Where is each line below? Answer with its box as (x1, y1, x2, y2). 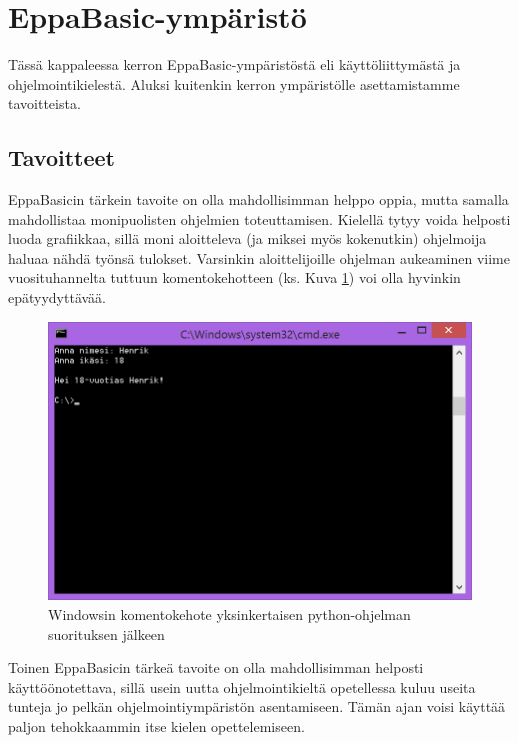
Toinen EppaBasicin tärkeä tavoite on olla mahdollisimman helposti (8, 657, 424, 678)
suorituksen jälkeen (48, 623, 165, 644)
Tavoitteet (8, 142, 115, 173)
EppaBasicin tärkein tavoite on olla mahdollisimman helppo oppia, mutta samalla (8, 189, 509, 210)
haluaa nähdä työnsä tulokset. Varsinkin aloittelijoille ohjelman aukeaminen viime (8, 247, 510, 268)
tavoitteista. (8, 93, 81, 114)
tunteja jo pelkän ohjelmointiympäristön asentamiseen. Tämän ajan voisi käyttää (8, 696, 506, 717)
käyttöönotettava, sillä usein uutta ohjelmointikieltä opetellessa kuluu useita (8, 676, 476, 697)
